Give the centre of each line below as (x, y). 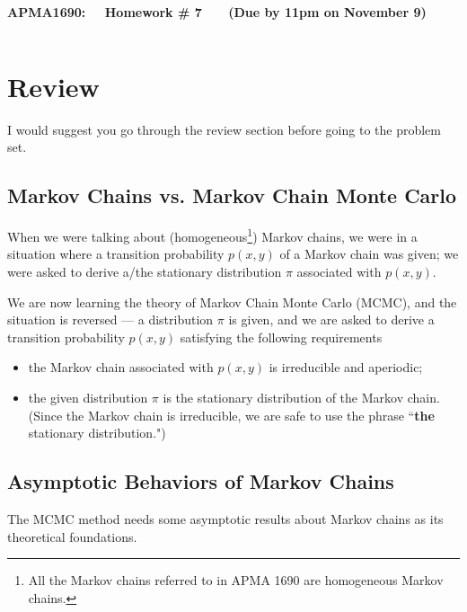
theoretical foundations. (72, 536)
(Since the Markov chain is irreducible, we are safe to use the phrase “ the (231, 415)
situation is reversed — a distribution (110, 319)
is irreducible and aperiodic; (346, 367)
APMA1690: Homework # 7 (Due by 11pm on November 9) (217, 12)
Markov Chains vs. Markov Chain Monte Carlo (232, 195)
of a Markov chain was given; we (369, 254)
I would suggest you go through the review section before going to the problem (224, 129)
